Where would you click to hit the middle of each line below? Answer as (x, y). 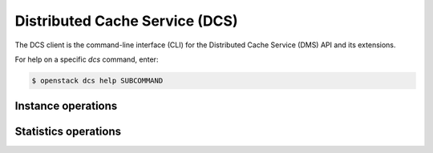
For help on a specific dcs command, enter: (87, 59)
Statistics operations (68, 132)
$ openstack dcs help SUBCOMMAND (97, 81)
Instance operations (66, 106)
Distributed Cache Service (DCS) (126, 21)
